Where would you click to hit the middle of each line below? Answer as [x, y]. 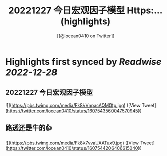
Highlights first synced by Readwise [83, 61]
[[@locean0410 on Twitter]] [86, 36]
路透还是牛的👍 [29, 128]
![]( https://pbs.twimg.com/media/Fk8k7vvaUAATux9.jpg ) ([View [72, 143]
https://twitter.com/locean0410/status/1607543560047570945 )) [74, 111]
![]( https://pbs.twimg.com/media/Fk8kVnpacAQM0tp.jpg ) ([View [73, 105]
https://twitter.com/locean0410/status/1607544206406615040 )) [74, 148]
